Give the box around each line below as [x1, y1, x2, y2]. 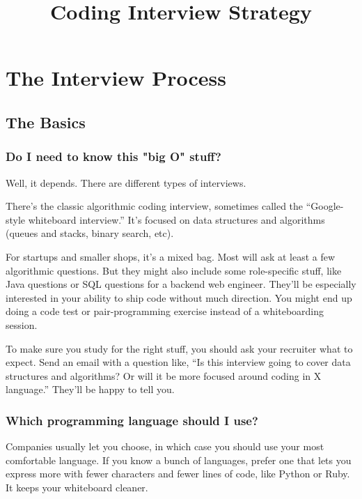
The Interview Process [6, 63, 226, 92]
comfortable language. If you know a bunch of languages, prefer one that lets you [6, 452, 352, 467]
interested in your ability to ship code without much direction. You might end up [6, 290, 352, 305]
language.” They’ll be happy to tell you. [6, 382, 175, 397]
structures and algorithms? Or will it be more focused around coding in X [6, 368, 322, 383]
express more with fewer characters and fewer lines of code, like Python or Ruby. [6, 466, 350, 481]
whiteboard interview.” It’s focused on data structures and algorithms [28, 212, 325, 227]
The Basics [6, 111, 86, 132]
